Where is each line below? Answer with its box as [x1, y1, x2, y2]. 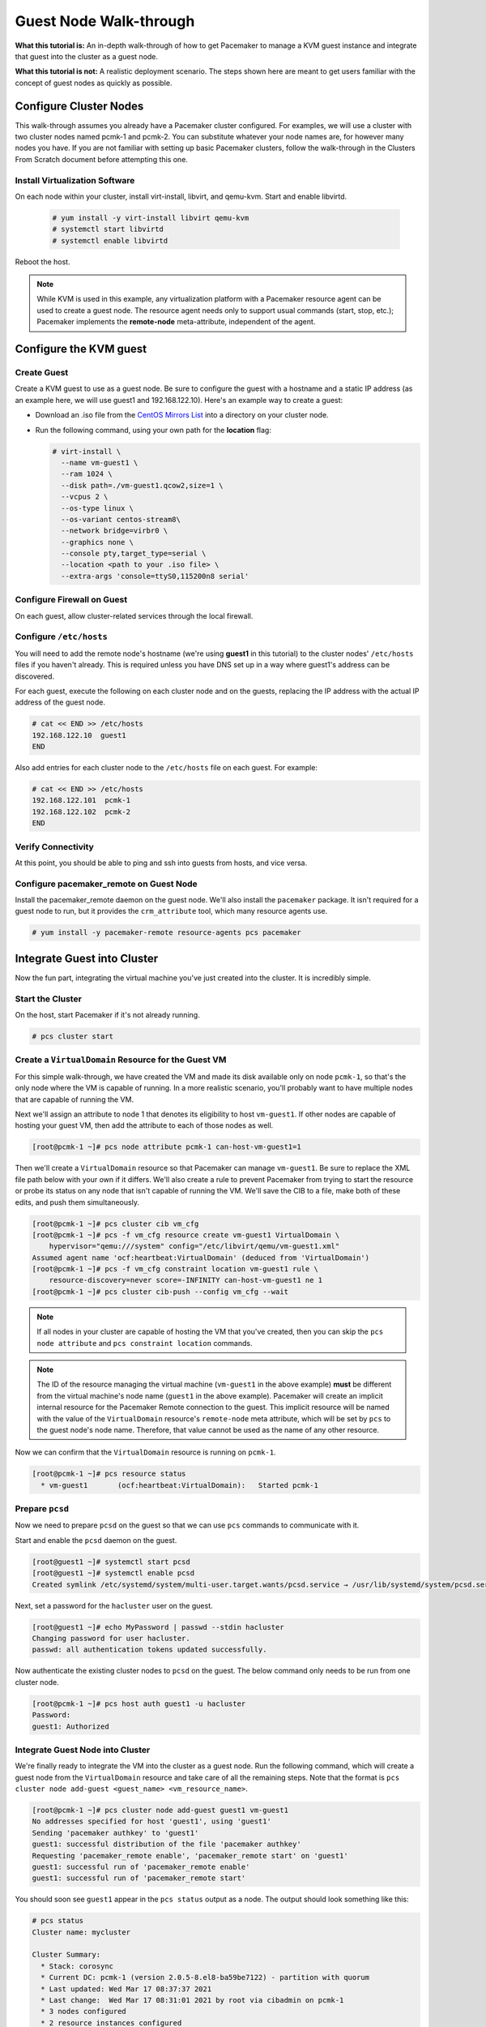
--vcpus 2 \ [61, 492, 109, 502]
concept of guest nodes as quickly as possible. [15, 78, 173, 88]
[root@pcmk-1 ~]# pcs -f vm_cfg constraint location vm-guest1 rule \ [32, 1265, 319, 1274]
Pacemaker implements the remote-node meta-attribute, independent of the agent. [36, 317, 316, 327]
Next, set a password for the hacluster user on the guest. [15, 1601, 213, 1610]
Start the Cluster [15, 993, 83, 1005]
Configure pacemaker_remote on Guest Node [15, 878, 198, 889]
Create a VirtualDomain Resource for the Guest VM [15, 1054, 227, 1065]
